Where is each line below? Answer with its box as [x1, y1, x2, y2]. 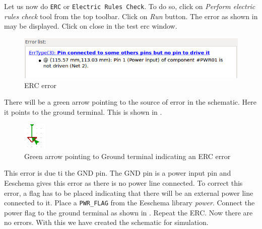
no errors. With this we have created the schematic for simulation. [4, 217, 209, 227]
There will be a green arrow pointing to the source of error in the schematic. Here [4, 97, 256, 107]
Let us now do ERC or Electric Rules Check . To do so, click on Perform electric [4, 1, 255, 11]
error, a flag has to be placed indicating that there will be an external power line [4, 187, 253, 198]
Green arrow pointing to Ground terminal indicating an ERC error [24, 150, 231, 161]
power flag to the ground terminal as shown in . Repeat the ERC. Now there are [4, 207, 253, 217]
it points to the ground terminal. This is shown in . [4, 106, 162, 117]
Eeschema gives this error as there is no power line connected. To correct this [4, 177, 243, 188]
